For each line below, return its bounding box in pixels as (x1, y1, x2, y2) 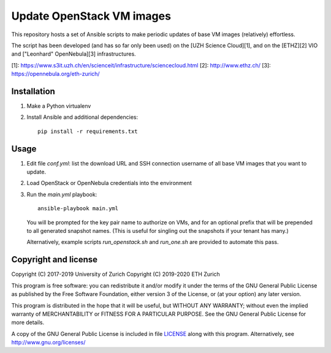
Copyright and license (11, 254, 98, 265)
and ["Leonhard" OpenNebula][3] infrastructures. (11, 50, 136, 58)
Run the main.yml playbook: (26, 191, 97, 198)
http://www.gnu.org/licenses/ (11, 339, 86, 346)
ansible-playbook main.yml (37, 205, 119, 212)
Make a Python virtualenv (26, 102, 91, 110)
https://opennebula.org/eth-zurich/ (11, 70, 101, 78)
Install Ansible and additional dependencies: (26, 113, 139, 121)
